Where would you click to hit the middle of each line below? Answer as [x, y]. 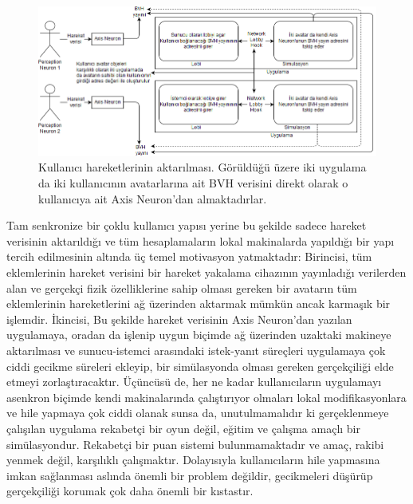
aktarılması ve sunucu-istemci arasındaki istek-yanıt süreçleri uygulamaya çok [196, 350]
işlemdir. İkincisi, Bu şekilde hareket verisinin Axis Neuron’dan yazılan [179, 319]
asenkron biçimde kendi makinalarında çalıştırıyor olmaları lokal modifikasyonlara [206, 397]
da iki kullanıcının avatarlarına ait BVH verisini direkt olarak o [193, 183]
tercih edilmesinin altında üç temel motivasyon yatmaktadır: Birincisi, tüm [189, 256]
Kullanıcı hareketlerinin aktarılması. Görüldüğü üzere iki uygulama [203, 167]
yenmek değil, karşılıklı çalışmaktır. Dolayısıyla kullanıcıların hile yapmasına [193, 460]
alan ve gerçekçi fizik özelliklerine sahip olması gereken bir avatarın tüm [182, 287]
